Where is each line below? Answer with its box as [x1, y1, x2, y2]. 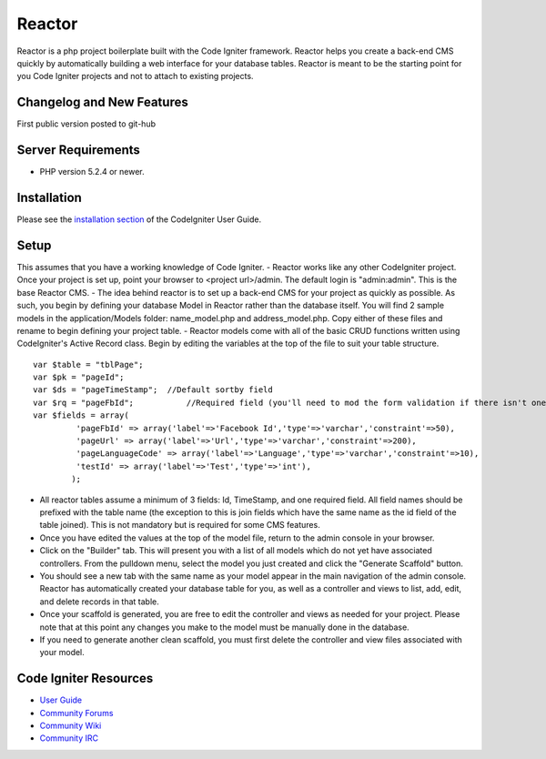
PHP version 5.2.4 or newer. [39, 167, 145, 177]
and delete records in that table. [39, 596, 159, 607]
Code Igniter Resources [16, 671, 154, 686]
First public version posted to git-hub [16, 118, 157, 129]
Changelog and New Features [16, 95, 188, 110]
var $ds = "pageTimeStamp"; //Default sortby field [33, 385, 273, 395]
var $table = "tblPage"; [33, 359, 144, 369]
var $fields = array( [33, 410, 129, 420]
